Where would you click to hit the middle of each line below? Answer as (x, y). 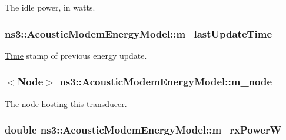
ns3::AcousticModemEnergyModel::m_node (166, 81)
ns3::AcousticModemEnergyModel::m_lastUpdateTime (139, 33)
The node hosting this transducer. (66, 103)
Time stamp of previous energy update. (76, 55)
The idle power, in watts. (50, 7)
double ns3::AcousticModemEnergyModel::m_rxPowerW (143, 130)
